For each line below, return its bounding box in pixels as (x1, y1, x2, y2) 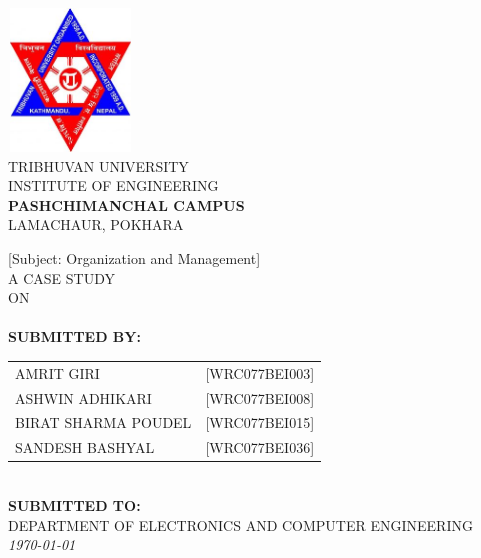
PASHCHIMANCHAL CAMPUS (8, 194, 245, 215)
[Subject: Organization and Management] (8, 247, 261, 268)
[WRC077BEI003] (205, 362, 315, 383)
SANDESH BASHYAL (15, 437, 155, 458)
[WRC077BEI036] (205, 437, 315, 458)
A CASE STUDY (8, 267, 115, 288)
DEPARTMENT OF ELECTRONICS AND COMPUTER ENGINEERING (8, 514, 473, 535)
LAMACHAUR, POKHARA (8, 214, 184, 235)
